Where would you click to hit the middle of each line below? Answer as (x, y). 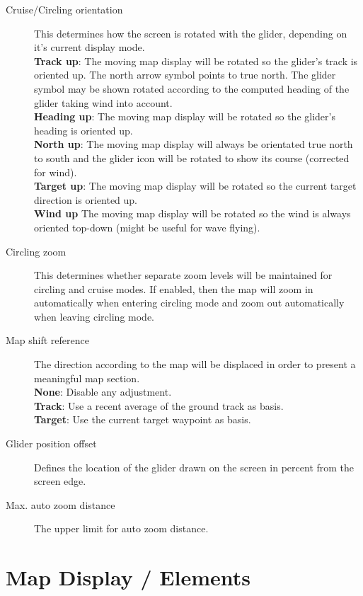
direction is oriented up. (86, 199)
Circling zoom (36, 251)
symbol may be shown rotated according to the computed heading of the (192, 88)
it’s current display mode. (90, 47)
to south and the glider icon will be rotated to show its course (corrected (192, 157)
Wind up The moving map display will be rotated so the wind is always (192, 213)
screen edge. (60, 481)
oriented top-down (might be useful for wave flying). (147, 227)
